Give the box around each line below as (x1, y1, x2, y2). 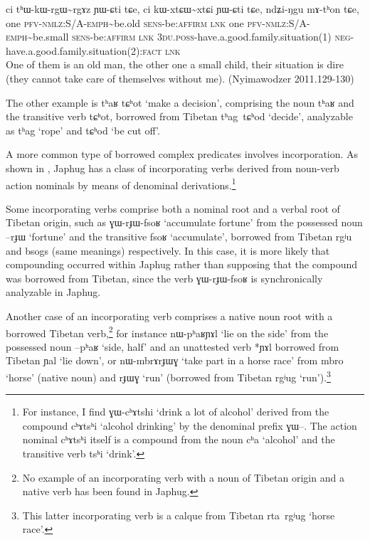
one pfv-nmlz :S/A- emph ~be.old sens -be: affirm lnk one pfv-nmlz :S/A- (6, 15, 310, 30)
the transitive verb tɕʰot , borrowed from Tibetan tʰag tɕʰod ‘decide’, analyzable (6, 109, 353, 124)
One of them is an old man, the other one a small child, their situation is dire (6, 57, 344, 72)
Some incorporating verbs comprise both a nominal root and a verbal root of (6, 201, 340, 216)
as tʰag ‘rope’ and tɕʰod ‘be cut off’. (6, 122, 160, 137)
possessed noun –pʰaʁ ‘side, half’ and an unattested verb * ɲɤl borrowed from (6, 339, 339, 354)
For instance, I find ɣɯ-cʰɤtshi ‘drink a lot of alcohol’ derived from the (22, 404, 329, 419)
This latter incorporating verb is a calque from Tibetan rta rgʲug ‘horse (22, 507, 335, 522)
